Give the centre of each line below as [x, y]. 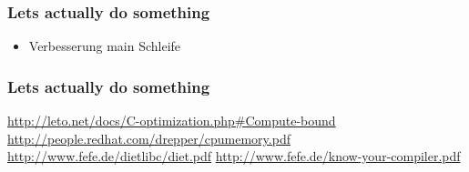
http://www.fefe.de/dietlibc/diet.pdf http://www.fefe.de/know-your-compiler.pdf [234, 156]
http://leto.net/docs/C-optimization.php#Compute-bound [172, 121]
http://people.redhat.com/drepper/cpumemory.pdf [149, 138]
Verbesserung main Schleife [105, 46]
